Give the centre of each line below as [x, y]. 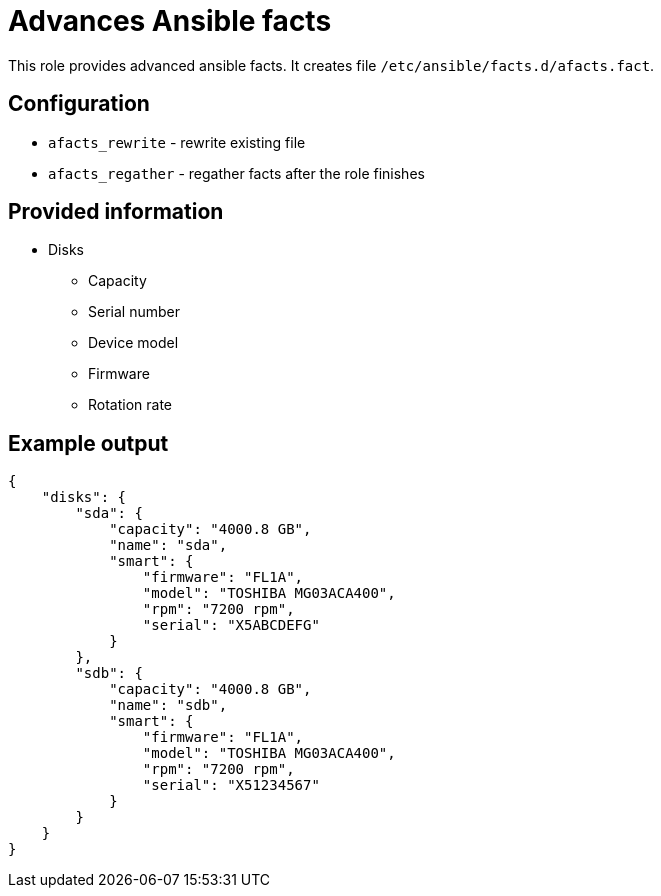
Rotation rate [130, 405]
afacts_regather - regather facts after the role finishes [236, 173]
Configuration [79, 104]
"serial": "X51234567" [231, 785]
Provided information [116, 212]
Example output [88, 443]
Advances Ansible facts [170, 21]
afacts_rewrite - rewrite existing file [177, 142]
